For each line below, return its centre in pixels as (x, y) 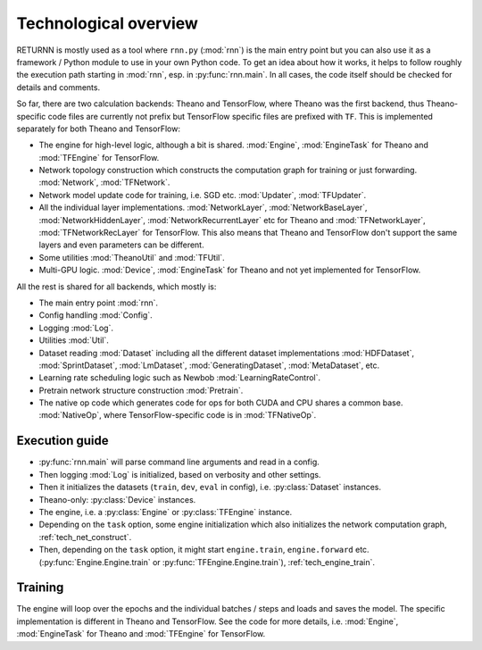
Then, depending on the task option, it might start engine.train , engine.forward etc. (204, 550)
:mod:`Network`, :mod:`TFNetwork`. (104, 182)
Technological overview (107, 23)
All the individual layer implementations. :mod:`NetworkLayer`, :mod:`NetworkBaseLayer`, (203, 208)
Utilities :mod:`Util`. (74, 340)
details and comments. (58, 87)
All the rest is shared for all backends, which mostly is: (116, 287)
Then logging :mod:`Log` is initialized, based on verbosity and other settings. (180, 474)
